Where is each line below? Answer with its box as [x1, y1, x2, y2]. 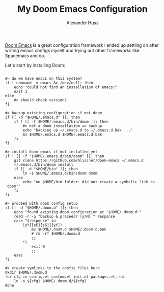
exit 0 [31, 244, 45, 249]
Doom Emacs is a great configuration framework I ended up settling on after [5, 42, 159, 48]
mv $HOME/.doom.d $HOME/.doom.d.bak [31, 227, 107, 232]
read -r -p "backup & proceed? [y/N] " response [14, 214, 115, 219]
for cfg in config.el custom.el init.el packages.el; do [5, 274, 124, 279]
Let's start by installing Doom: [5, 62, 65, 68]
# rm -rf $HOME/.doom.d [31, 231, 80, 236]
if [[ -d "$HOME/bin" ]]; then [14, 166, 78, 171]
